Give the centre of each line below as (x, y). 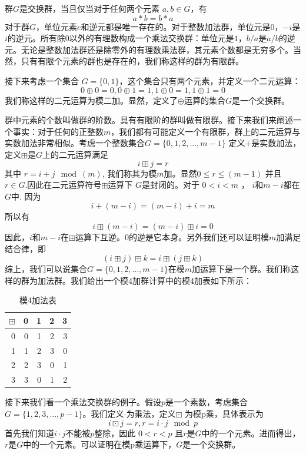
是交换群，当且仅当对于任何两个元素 (90, 8)
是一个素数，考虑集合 (207, 402)
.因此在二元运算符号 (63, 185)
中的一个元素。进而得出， (251, 433)
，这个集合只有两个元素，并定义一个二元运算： (210, 80)
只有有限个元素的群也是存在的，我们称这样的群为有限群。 (132, 61)
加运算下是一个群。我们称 (242, 269)
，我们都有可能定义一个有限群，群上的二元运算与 (206, 131)
